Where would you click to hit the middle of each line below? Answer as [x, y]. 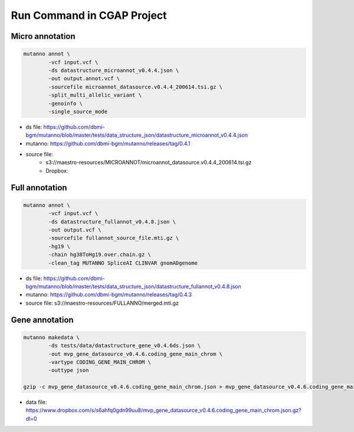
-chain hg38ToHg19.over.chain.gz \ [100, 255]
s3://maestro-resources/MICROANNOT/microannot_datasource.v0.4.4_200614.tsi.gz [149, 163]
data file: [36, 402]
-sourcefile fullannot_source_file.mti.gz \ [114, 238]
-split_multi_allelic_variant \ [95, 95]
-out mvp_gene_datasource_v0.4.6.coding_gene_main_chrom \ [135, 354]
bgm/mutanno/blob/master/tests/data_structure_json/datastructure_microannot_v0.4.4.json [137, 135]
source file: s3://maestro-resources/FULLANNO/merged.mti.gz [102, 303]
